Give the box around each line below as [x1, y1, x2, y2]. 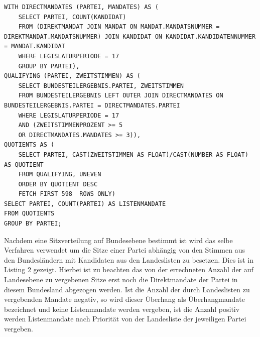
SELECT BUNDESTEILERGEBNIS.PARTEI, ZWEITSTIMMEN [18, 82, 184, 89]
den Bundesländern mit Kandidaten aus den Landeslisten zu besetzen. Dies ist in [4, 254, 253, 265]
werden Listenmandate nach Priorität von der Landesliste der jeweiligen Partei [4, 313, 246, 324]
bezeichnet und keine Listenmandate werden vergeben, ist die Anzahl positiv [4, 303, 240, 314]
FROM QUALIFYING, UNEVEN [18, 171, 101, 178]
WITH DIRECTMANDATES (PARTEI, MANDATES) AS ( [4, 4, 159, 11]
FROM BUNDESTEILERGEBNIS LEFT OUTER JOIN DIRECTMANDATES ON [18, 92, 223, 99]
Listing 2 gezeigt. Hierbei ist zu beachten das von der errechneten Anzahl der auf [4, 264, 253, 275]
